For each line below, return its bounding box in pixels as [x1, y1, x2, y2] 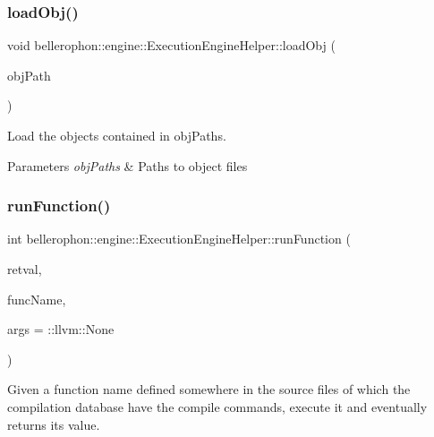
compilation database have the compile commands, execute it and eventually [7, 397, 428, 416]
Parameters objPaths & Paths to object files [7, 156, 248, 175]
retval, [7, 260, 42, 278]
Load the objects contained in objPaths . [7, 126, 226, 144]
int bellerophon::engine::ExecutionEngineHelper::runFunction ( [7, 229, 351, 248]
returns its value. [7, 415, 100, 433]
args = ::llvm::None [7, 320, 115, 338]
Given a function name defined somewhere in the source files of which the [7, 380, 411, 398]
